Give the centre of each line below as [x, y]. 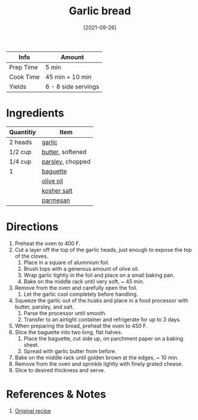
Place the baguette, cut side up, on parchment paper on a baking [103, 338]
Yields [18, 87]
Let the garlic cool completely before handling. [81, 294]
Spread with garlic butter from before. [70, 351]
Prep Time [23, 67]
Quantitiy [23, 132]
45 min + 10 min [69, 77]
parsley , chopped [66, 161]
